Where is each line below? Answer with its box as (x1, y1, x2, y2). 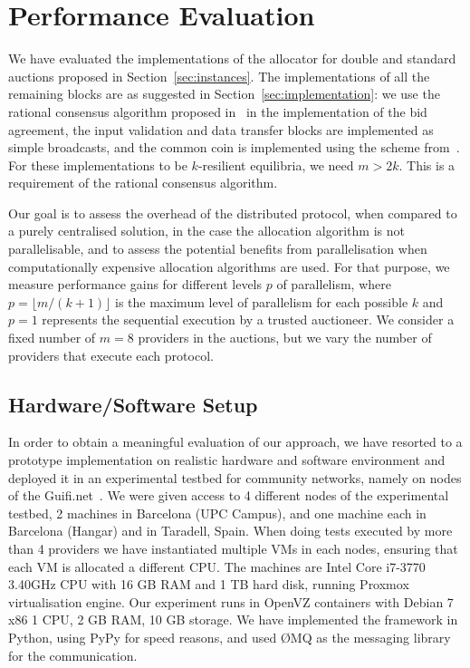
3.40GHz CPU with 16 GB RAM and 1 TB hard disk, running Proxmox (8, 575, 409, 594)
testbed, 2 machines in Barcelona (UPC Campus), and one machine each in (8, 503, 427, 522)
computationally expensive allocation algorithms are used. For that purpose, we (8, 257, 450, 276)
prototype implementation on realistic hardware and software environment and (8, 450, 446, 470)
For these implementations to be (8, 155, 187, 174)
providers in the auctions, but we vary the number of (138, 328, 432, 347)
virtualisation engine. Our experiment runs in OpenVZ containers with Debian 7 (8, 592, 454, 611)
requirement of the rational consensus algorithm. (8, 173, 278, 192)
